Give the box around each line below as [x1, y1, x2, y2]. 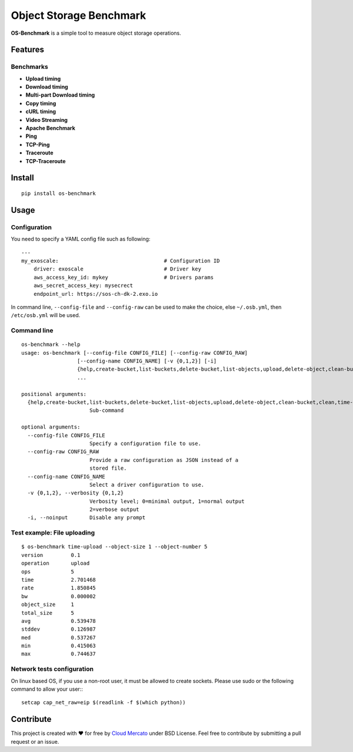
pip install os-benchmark [21, 190, 96, 197]
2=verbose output [89, 506, 139, 513]
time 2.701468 [21, 576, 96, 583]
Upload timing [25, 75, 61, 82]
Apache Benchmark [25, 124, 76, 132]
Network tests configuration [11, 665, 94, 673]
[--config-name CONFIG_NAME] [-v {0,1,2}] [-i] [76, 358, 217, 365]
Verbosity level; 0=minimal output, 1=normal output [89, 498, 245, 504]
